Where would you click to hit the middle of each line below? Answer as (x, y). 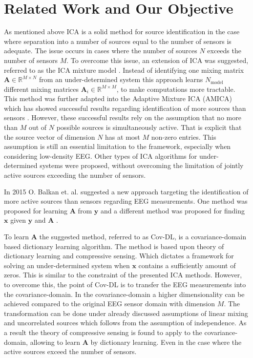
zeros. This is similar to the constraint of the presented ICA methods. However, (123, 275)
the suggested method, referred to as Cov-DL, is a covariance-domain (143, 236)
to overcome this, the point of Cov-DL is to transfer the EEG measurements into (125, 284)
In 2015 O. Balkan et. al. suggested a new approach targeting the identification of (126, 191)
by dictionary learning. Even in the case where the (166, 342)
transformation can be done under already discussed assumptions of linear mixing (126, 313)
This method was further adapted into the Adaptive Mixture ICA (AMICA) (118, 98)
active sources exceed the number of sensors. (70, 351)
